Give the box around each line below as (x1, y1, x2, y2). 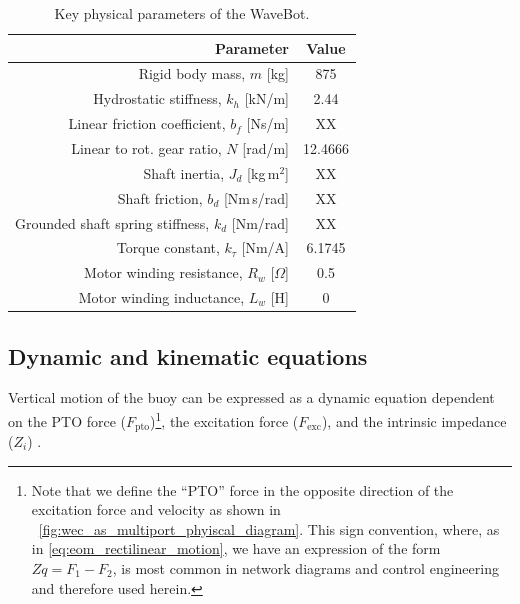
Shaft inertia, (143, 162, 225, 183)
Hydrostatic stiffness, (93, 88, 222, 109)
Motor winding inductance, (78, 287, 245, 308)
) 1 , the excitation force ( (150, 407, 299, 431)
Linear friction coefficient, (68, 113, 226, 134)
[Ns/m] (246, 113, 289, 134)
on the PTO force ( (8, 410, 127, 431)
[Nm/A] (241, 237, 289, 258)
